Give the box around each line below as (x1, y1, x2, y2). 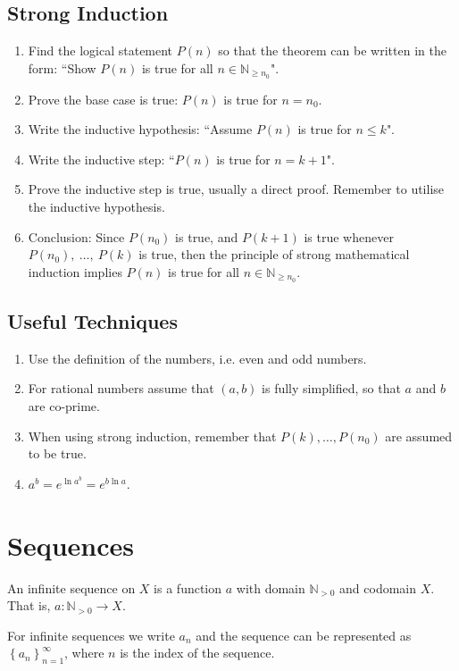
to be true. (28, 444, 87, 463)
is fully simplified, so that (262, 379, 401, 398)
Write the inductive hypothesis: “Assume (28, 120, 253, 138)
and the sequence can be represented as (196, 625, 412, 644)
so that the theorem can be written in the (218, 41, 446, 60)
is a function (154, 578, 222, 597)
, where (64, 643, 104, 662)
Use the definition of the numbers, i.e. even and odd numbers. (28, 348, 367, 367)
